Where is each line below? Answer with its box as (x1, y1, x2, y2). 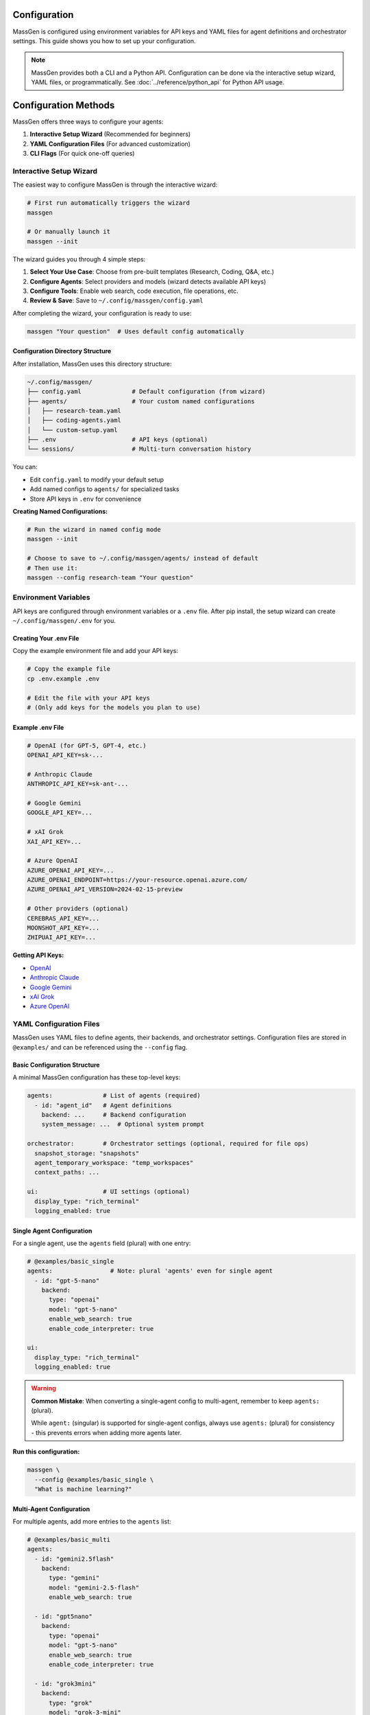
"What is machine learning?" (34, 1485, 133, 1493)
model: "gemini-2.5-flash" (49, 1583, 140, 1592)
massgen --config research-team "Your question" (27, 573, 194, 581)
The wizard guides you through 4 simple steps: (12, 255, 146, 263)
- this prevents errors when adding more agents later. (31, 1428, 182, 1436)
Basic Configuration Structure (12, 1061, 100, 1069)
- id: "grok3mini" (34, 1679, 96, 1688)
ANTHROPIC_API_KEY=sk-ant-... (27, 780, 129, 788)
